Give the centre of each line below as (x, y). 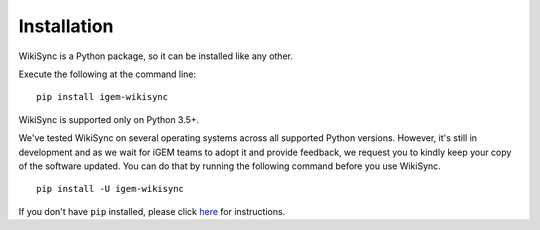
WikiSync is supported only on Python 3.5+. (109, 119)
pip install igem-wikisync (102, 97)
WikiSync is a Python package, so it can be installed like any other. (156, 56)
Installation (66, 26)
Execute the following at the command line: (107, 74)
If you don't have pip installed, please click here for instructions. (152, 211)
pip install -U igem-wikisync (110, 189)
